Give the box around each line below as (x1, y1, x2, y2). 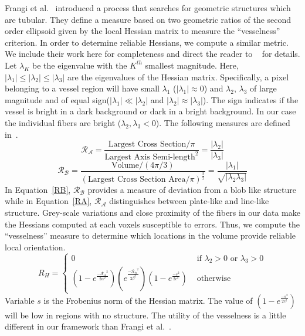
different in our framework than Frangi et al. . (5, 320, 171, 332)
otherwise (196, 274, 231, 283)
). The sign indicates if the (202, 93, 299, 106)
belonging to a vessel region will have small (5, 82, 160, 94)
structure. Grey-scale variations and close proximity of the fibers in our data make (5, 206, 300, 218)
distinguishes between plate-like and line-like (109, 195, 269, 207)
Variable (5, 294, 35, 306)
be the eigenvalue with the (32, 59, 127, 71)
